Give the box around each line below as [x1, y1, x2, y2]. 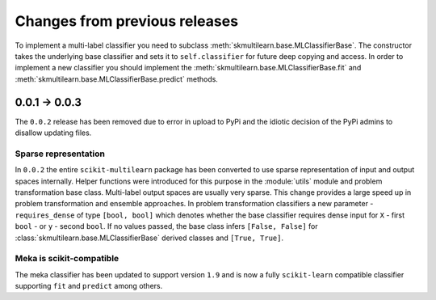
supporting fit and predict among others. [15, 281, 163, 291]
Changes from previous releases [15, 12, 238, 30]
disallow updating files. [15, 128, 92, 137]
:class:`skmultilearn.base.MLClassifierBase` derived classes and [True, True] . [15, 233, 284, 243]
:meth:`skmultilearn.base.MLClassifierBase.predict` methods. [15, 74, 218, 84]
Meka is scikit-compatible [15, 253, 119, 264]
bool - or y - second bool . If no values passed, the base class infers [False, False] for [15, 222, 318, 231]
